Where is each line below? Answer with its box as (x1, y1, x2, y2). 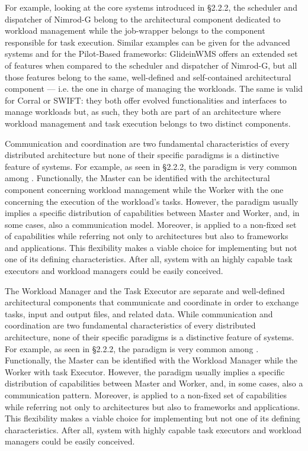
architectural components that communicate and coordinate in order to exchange (5, 296, 299, 308)
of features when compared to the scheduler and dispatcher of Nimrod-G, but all (5, 59, 297, 71)
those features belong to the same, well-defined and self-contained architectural (5, 70, 291, 83)
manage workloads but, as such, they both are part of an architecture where (5, 105, 281, 118)
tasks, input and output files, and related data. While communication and (5, 307, 273, 320)
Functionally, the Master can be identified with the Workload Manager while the (5, 354, 297, 366)
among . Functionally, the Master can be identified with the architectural (5, 172, 270, 184)
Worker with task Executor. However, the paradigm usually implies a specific (5, 365, 285, 378)
